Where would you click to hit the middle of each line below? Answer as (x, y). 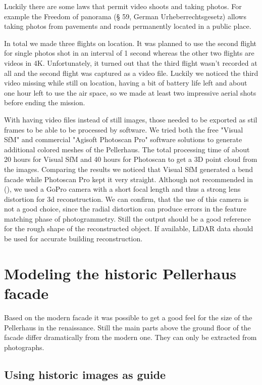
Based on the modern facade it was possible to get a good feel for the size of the (128, 317)
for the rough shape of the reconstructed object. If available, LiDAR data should (129, 228)
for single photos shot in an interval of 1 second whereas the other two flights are (129, 53)
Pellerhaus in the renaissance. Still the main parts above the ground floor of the (127, 327)
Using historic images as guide (85, 374)
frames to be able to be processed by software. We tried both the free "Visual (124, 129)
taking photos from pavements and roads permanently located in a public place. (128, 26)
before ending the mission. (45, 102)
